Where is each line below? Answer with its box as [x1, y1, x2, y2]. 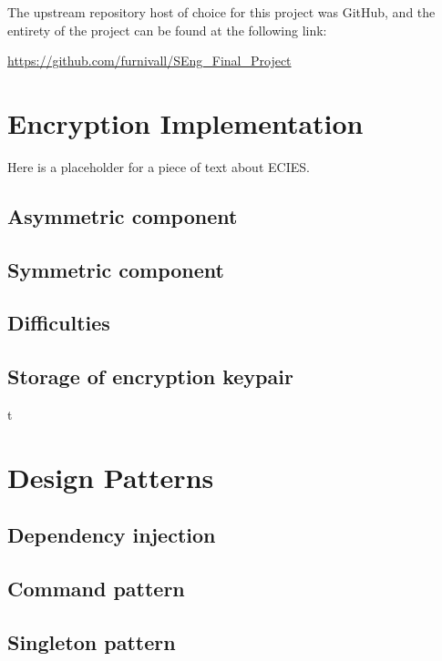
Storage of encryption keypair [7, 362, 293, 391]
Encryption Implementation [7, 104, 364, 141]
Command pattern [7, 575, 185, 603]
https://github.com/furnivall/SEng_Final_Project [7, 51, 292, 70]
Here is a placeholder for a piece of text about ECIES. [7, 157, 310, 176]
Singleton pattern [7, 627, 176, 656]
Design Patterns [7, 458, 214, 495]
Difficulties [7, 309, 110, 337]
